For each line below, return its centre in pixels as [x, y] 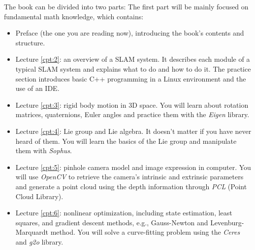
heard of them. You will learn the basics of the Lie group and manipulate [126, 141]
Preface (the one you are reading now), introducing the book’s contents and [130, 33]
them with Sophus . [44, 150]
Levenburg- [227, 222]
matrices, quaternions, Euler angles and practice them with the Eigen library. [132, 114]
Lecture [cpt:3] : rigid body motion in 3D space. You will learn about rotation [132, 104]
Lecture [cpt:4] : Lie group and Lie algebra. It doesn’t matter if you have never [133, 131]
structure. [30, 42]
